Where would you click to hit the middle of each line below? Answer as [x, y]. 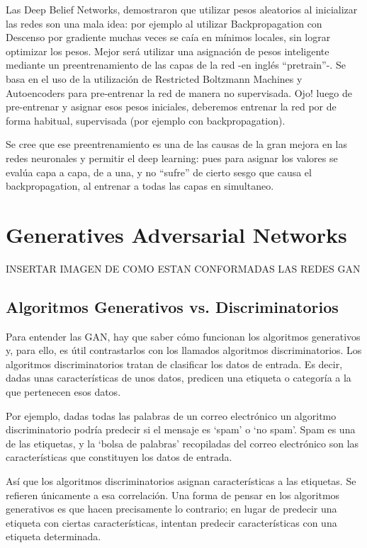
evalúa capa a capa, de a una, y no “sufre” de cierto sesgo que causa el [159, 172]
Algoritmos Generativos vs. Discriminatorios [172, 306]
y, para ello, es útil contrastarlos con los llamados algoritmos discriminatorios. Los [184, 350]
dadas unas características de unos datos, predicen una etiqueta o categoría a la [179, 378]
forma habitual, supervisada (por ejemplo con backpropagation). [146, 120]
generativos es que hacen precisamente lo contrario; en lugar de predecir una [171, 509]
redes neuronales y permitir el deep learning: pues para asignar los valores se [172, 158]
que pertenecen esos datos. [63, 392]
